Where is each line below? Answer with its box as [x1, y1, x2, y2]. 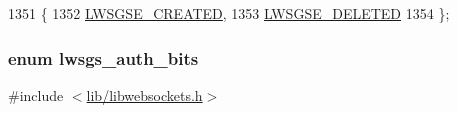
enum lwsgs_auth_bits [8, 45, 199, 70]
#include [8, 84, 64, 105]
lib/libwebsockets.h [86, 84, 203, 105]
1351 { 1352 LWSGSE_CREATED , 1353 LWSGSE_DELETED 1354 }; [8, 3, 450, 23]
